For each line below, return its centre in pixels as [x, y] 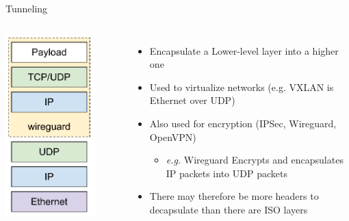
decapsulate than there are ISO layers [229, 209]
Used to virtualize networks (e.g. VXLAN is [242, 87]
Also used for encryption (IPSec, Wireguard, [243, 123]
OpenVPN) [173, 136]
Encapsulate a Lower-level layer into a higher [244, 50]
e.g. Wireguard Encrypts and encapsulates [255, 160]
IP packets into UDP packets [227, 173]
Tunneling [27, 8]
